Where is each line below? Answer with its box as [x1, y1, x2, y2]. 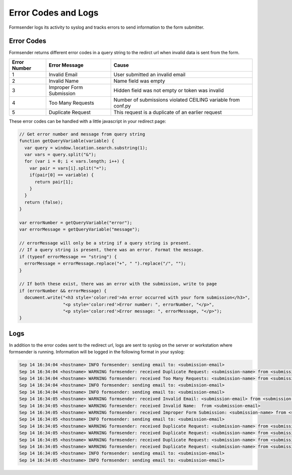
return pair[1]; [35, 179, 73, 184]
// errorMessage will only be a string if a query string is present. [19, 240, 192, 246]
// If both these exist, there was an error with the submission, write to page [19, 281, 217, 287]
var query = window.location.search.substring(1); [24, 145, 148, 150]
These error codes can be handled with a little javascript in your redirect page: [9, 118, 166, 124]
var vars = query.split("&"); [24, 152, 97, 157]
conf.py [113, 102, 131, 109]
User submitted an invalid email [113, 71, 186, 78]
